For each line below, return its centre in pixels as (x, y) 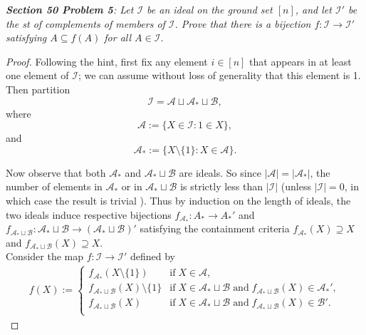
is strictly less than (221, 186)
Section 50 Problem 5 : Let (70, 9)
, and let (313, 9)
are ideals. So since (220, 172)
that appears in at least (300, 61)
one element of (37, 75)
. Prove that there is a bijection (243, 23)
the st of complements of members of (85, 23)
